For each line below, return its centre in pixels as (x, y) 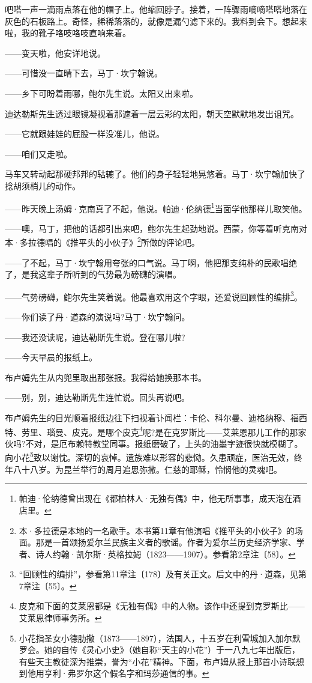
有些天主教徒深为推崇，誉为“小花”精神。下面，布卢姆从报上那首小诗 (153, 661)
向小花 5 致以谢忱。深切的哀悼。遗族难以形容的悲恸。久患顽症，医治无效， (149, 457)
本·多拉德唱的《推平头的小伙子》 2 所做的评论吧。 (102, 241)
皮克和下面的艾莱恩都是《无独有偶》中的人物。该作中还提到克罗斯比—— (162, 606)
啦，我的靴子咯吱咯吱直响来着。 (68, 33)
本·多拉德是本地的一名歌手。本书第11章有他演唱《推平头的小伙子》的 (157, 530)
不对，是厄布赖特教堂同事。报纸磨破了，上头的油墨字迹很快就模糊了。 (164, 443)
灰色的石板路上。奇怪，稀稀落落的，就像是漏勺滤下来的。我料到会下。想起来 (156, 21)
